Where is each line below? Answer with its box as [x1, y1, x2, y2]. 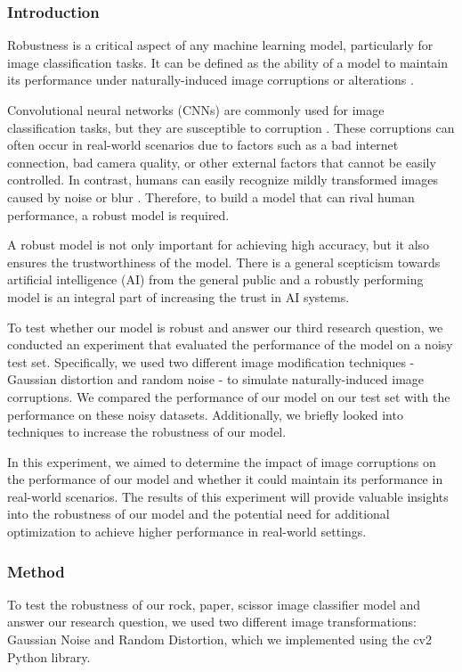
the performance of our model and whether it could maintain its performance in [7, 470, 443, 488]
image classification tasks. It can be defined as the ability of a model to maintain [7, 53, 449, 71]
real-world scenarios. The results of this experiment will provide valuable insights [7, 487, 449, 505]
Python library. [7, 647, 91, 666]
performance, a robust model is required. [7, 205, 230, 224]
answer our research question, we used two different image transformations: [7, 612, 417, 631]
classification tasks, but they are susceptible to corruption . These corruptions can [7, 118, 455, 136]
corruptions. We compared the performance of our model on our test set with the [7, 387, 450, 406]
